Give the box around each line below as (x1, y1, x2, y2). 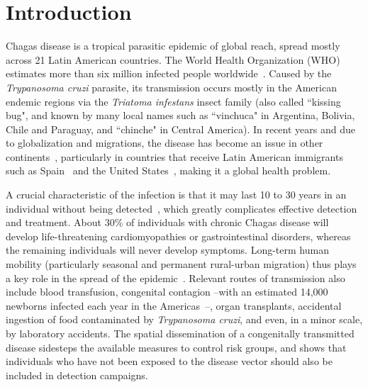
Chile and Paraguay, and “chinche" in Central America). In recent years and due (6, 121, 355, 136)
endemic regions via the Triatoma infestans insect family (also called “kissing (6, 94, 341, 108)
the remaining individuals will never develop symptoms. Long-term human (6, 242, 329, 257)
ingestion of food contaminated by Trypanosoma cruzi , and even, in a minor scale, (6, 312, 363, 327)
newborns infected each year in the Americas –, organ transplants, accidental (6, 298, 342, 313)
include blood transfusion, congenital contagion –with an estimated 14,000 (6, 284, 328, 299)
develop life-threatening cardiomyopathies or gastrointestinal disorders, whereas (6, 228, 351, 243)
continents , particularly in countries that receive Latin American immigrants (6, 149, 343, 164)
